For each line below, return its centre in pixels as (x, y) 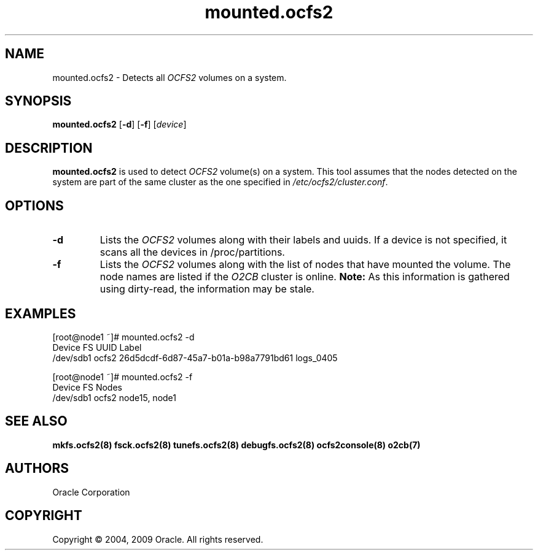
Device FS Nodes (87, 387)
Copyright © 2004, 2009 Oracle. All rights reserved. (158, 539)
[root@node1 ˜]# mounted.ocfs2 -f (123, 377)
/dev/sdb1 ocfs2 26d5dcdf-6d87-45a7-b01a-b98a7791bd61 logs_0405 (195, 358)
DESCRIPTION (49, 148)
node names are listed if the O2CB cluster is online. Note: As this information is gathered (305, 277)
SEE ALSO (36, 421)
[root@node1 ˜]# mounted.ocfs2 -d (123, 337)
